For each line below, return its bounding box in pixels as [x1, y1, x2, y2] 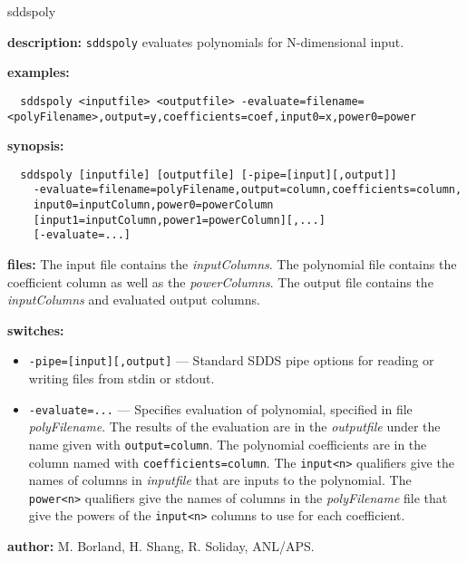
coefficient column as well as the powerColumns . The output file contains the [7, 272, 433, 291]
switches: [7, 320, 64, 339]
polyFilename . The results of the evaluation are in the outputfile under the [28, 417, 441, 436]
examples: [7, 63, 70, 82]
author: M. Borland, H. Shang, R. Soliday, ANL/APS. [7, 537, 315, 556]
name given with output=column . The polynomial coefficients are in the [28, 434, 427, 453]
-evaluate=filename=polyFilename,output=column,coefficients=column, [33, 183, 462, 197]
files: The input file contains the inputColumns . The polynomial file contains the [7, 255, 457, 274]
